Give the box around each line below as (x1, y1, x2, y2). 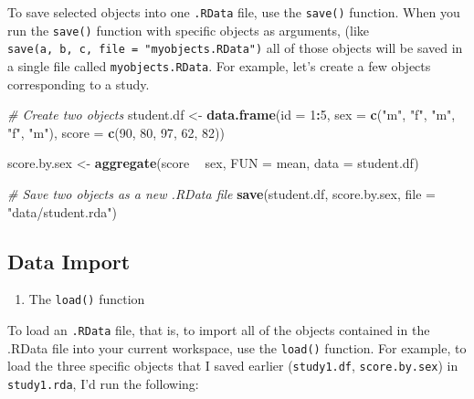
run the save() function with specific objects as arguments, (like (7, 20, 370, 39)
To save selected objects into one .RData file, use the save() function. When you (7, 3, 460, 21)
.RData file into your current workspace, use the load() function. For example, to (7, 338, 467, 357)
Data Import (7, 247, 131, 275)
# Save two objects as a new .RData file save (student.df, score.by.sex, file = (7, 184, 436, 203)
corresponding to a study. (7, 74, 150, 93)
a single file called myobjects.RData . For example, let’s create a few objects (7, 56, 431, 75)
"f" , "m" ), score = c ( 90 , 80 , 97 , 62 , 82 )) (7, 122, 225, 142)
